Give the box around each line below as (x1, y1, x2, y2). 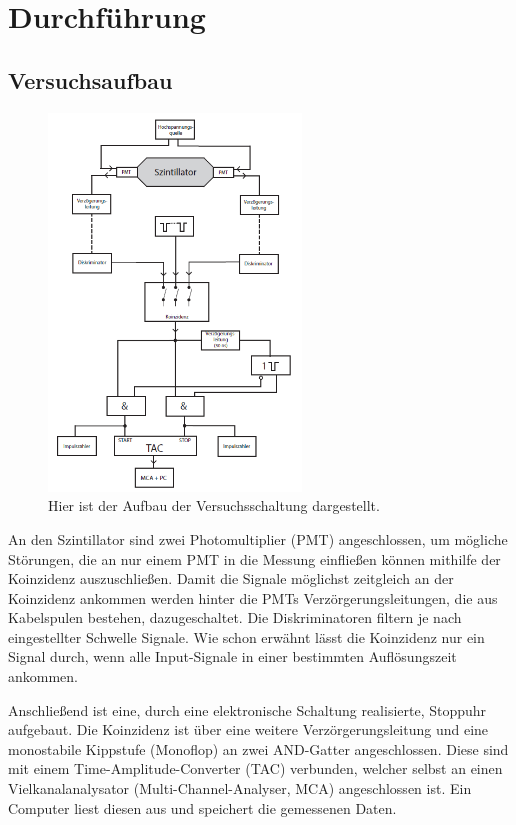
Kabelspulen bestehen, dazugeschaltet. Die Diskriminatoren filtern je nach (8, 607, 462, 628)
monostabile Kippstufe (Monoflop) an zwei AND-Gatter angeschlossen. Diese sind (8, 738, 509, 759)
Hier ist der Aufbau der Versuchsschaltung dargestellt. (48, 495, 380, 516)
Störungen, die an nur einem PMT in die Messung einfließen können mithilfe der (8, 548, 501, 569)
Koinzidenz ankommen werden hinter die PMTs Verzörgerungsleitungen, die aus (8, 587, 498, 608)
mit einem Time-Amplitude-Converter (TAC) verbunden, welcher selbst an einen (8, 758, 503, 779)
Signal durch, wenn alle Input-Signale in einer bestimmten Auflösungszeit (8, 646, 457, 667)
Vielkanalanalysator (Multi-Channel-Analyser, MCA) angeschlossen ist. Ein (8, 778, 472, 799)
